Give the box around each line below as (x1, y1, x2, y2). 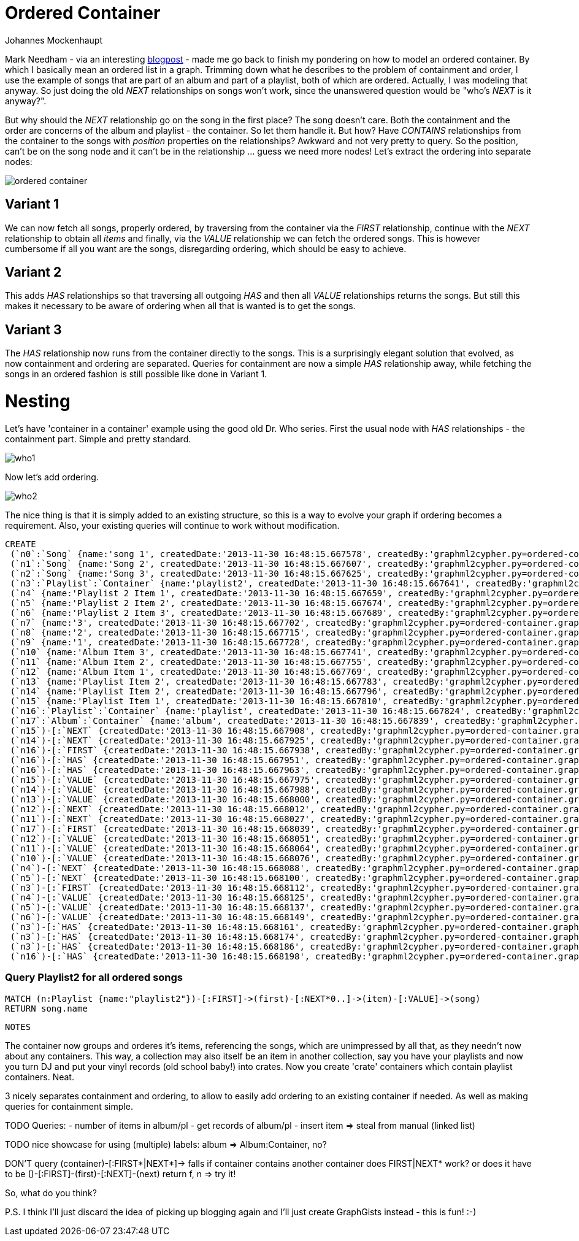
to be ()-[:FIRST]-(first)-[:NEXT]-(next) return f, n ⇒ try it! (5, 1168, 236, 1179)
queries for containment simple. (5, 1101, 133, 1112)
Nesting (5, 391, 71, 412)
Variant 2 (5, 264, 62, 280)
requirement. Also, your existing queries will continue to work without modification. (5, 520, 340, 531)
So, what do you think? (5, 1187, 97, 1198)
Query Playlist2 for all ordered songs (5, 971, 183, 984)
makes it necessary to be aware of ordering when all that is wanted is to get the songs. (5, 301, 356, 312)
